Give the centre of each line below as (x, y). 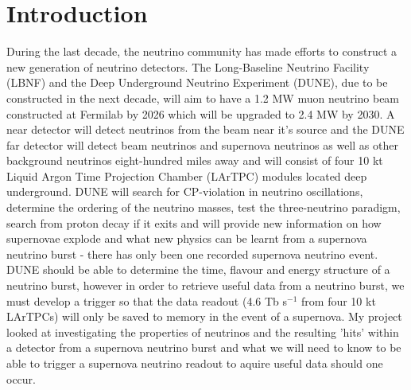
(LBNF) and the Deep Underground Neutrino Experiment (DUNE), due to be (197, 82)
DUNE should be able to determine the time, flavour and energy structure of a (198, 269)
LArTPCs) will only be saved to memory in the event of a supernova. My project (204, 316)
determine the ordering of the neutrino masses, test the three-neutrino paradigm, (204, 207)
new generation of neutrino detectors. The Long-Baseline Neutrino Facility (188, 66)
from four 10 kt (339, 300)
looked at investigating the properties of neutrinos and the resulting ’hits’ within (203, 331)
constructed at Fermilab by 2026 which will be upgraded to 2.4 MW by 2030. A (201, 113)
